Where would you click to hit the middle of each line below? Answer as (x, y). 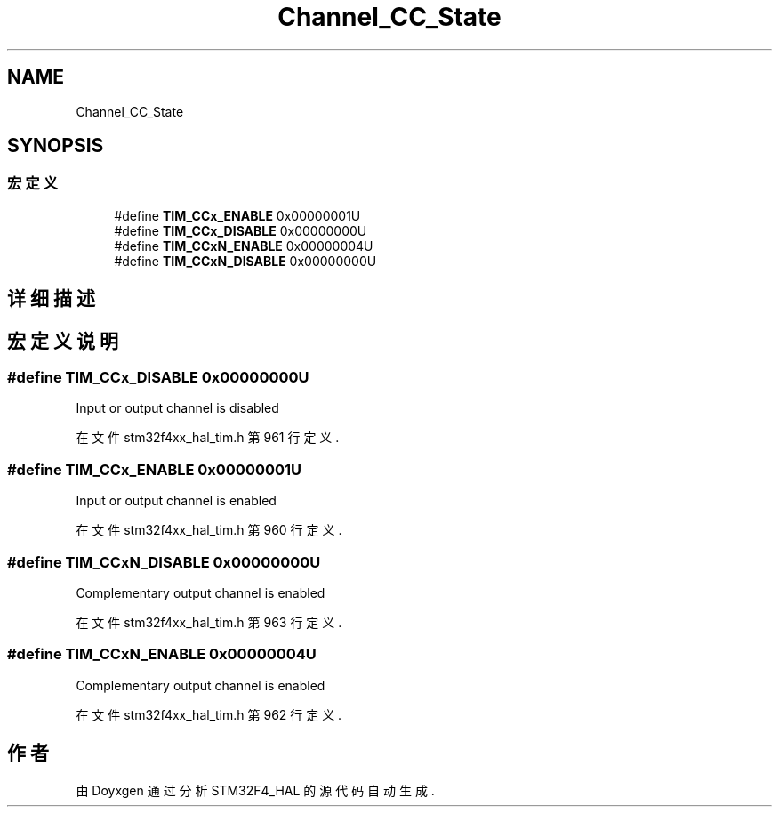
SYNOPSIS (56, 146)
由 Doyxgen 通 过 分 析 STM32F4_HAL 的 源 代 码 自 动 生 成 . (255, 790)
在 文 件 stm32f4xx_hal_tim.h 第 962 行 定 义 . (209, 714)
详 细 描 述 (51, 299)
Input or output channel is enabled (176, 501)
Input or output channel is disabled (177, 408)
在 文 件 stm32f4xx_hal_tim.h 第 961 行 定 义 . (208, 438)
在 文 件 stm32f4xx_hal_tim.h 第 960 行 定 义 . (209, 530)
